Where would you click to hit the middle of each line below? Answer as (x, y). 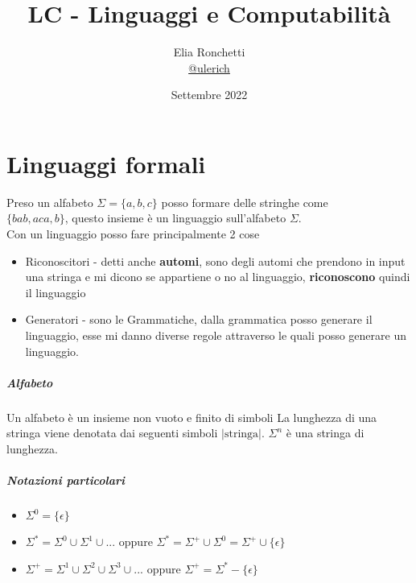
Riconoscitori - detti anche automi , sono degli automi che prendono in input (215, 260)
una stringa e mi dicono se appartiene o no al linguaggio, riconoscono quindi (218, 277)
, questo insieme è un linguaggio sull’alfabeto (175, 218)
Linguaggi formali (106, 163)
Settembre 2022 (209, 95)
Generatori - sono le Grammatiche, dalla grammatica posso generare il (199, 319)
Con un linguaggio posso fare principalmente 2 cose (133, 234)
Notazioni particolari (66, 480)
